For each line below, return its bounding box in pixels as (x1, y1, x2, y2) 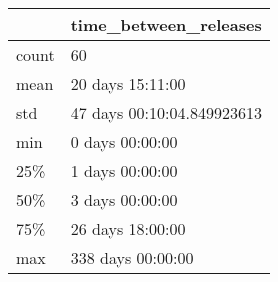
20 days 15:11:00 (70, 72, 186, 95)
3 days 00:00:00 (70, 188, 178, 211)
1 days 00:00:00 (70, 159, 178, 182)
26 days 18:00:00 (70, 217, 186, 240)
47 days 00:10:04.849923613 (70, 101, 262, 124)
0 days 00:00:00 (70, 130, 178, 153)
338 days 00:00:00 (70, 246, 194, 269)
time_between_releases (70, 13, 262, 36)
